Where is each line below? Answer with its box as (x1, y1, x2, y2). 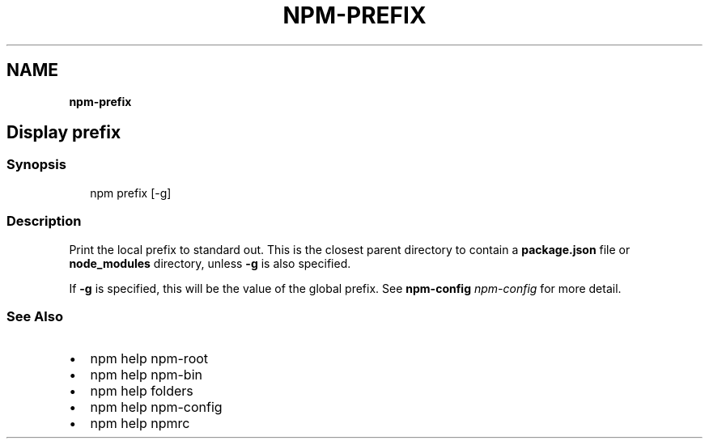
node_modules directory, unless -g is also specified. (69, 256, 351, 270)
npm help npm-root (90, 350, 209, 367)
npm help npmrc (90, 415, 190, 432)
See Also (6, 307, 63, 324)
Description (6, 213, 82, 230)
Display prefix (6, 122, 121, 143)
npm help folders (90, 383, 193, 400)
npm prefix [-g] (90, 185, 172, 200)
